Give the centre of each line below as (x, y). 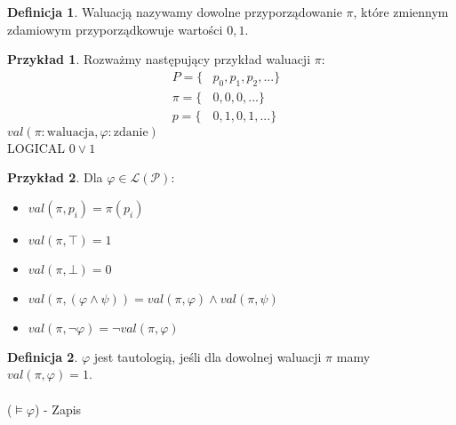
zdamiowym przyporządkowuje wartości (115, 29)
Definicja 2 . (43, 356)
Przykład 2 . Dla (55, 177)
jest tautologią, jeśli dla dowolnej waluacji (208, 356)
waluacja (71, 132)
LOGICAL (36, 147)
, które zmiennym (401, 12)
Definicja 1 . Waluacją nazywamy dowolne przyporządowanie (175, 12)
